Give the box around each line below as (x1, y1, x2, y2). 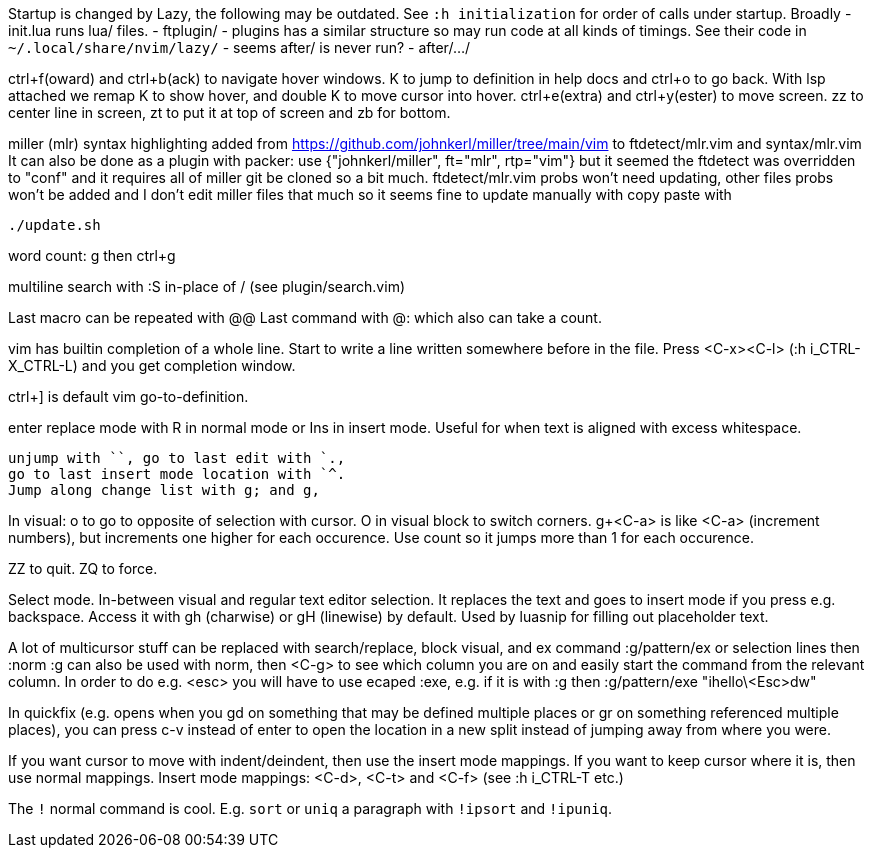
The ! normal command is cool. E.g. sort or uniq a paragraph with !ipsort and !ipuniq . (8, 800, 613, 817)
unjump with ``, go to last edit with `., (8, 450, 346, 466)
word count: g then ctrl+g (8, 247, 176, 264)
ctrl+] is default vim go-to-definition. (8, 388, 249, 405)
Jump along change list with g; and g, (8, 482, 320, 498)
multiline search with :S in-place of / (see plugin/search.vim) (8, 278, 405, 295)
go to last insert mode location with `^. (8, 466, 346, 482)
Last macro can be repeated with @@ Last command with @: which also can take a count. (8, 309, 602, 326)
